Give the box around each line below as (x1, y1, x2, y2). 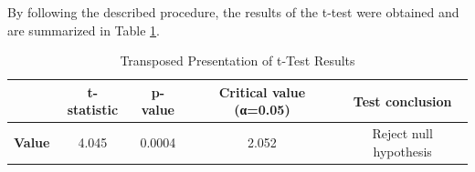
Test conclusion (353, 91, 452, 110)
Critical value (218, 82, 306, 101)
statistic (67, 100, 119, 119)
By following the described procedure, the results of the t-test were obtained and (7, 3, 459, 21)
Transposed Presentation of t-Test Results (120, 51, 355, 70)
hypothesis (373, 141, 432, 160)
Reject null (372, 124, 433, 143)
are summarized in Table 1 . (7, 20, 160, 39)
